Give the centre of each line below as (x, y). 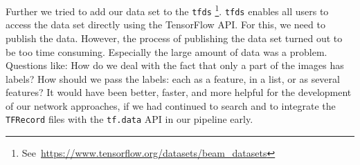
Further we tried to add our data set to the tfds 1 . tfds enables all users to (167, 10)
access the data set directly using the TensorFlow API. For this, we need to (165, 25)
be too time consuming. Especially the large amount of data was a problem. (166, 51)
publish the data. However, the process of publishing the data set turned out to (174, 38)
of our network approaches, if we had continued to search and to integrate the (171, 105)
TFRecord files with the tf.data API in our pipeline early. (129, 119)
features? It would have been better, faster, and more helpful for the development (179, 92)
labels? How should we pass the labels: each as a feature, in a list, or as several (173, 78)
